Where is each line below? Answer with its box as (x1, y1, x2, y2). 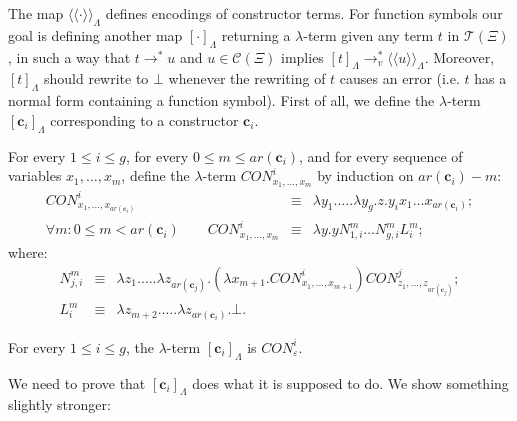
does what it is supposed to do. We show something (192, 372, 509, 393)
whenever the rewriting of (168, 68, 326, 89)
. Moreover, (424, 46, 495, 67)
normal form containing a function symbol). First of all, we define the (8, 90, 435, 111)
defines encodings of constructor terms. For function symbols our (105, 3, 503, 23)
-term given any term (303, 24, 434, 45)
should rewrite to (43, 68, 149, 89)
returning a (221, 24, 291, 45)
